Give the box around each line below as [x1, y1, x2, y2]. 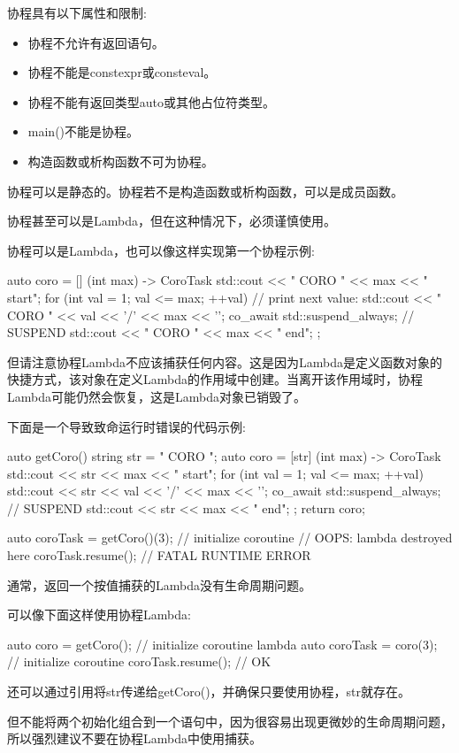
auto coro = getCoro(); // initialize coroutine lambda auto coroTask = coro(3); [7, 634, 438, 653]
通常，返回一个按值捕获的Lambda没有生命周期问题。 [7, 575, 311, 594]
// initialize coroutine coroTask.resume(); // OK [7, 652, 272, 671]
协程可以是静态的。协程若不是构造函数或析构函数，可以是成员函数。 [7, 181, 403, 200]
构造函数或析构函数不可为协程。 [27, 151, 214, 170]
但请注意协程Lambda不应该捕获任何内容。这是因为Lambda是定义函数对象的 [7, 352, 442, 371]
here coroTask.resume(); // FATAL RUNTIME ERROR [7, 546, 311, 565]
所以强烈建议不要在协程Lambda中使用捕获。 [7, 729, 262, 748]
